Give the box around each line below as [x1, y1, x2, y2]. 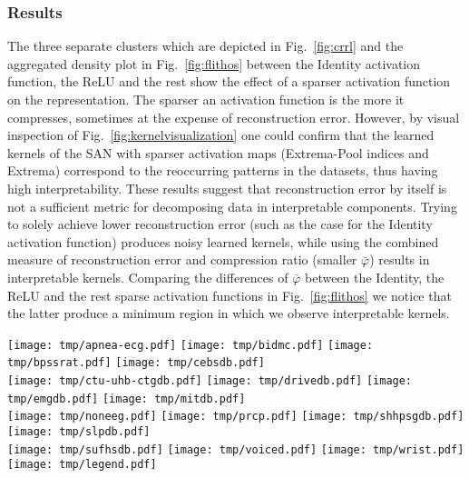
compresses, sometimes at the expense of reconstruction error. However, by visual [7, 107, 460, 126]
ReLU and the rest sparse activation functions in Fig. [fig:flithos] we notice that [7, 285, 452, 304]
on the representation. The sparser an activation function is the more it [7, 90, 405, 108]
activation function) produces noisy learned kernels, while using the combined [7, 232, 439, 251]
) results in [369, 250, 430, 269]
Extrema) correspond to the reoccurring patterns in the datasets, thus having [7, 161, 438, 180]
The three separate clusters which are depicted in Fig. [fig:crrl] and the [7, 36, 404, 55]
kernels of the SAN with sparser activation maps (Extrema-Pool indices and [7, 143, 429, 162]
